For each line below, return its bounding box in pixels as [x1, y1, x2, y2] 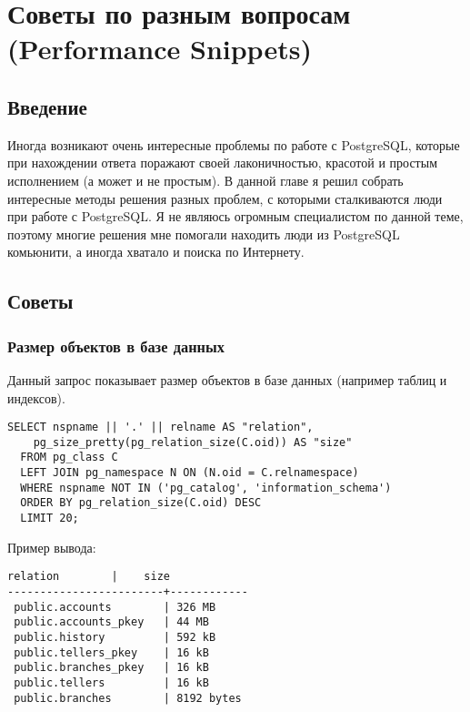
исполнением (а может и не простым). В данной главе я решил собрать [7, 170, 404, 189]
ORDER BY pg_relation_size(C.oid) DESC [20, 496, 262, 510]
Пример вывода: [7, 537, 96, 556]
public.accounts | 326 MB [14, 600, 216, 614]
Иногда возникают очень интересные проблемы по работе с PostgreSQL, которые [7, 135, 460, 154]
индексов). [7, 388, 65, 407]
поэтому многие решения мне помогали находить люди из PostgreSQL [7, 224, 400, 243]
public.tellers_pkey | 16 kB [14, 646, 209, 659]
